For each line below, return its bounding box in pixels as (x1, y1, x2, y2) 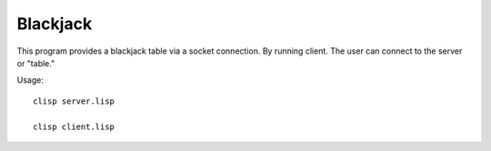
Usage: (16, 75, 45, 86)
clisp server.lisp (33, 96, 115, 106)
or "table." (16, 57, 55, 68)
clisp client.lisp (33, 121, 115, 132)
